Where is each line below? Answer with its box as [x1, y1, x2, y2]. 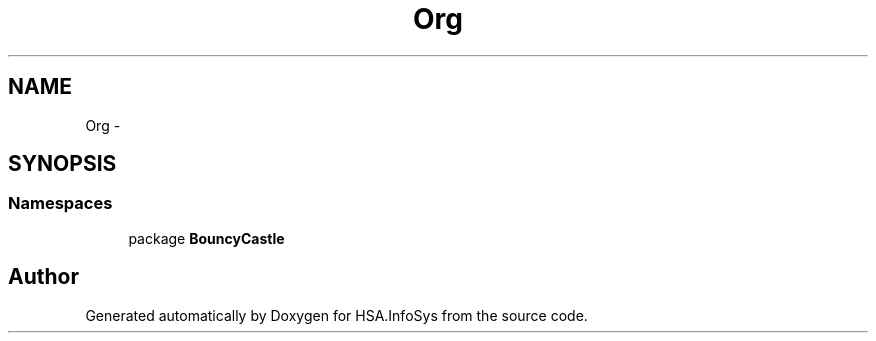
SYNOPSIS [8, 151, 117, 177]
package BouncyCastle [128, 229, 285, 247]
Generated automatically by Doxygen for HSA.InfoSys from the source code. [85, 306, 588, 324]
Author [8, 264, 79, 290]
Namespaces [8, 193, 113, 214]
